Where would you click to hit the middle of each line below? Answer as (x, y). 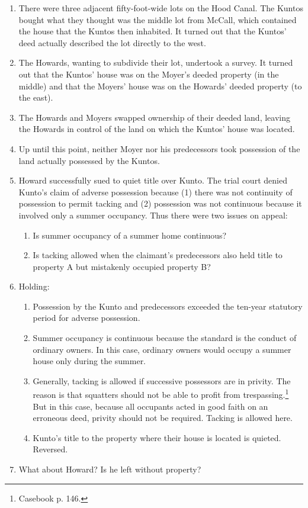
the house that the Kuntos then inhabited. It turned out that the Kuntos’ (153, 31)
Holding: (34, 286)
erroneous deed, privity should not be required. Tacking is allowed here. (163, 418)
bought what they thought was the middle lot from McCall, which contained (158, 19)
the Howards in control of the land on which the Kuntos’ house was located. (157, 129)
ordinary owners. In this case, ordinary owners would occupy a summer (162, 349)
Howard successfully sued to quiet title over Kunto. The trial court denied (153, 180)
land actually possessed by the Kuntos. (89, 160)
